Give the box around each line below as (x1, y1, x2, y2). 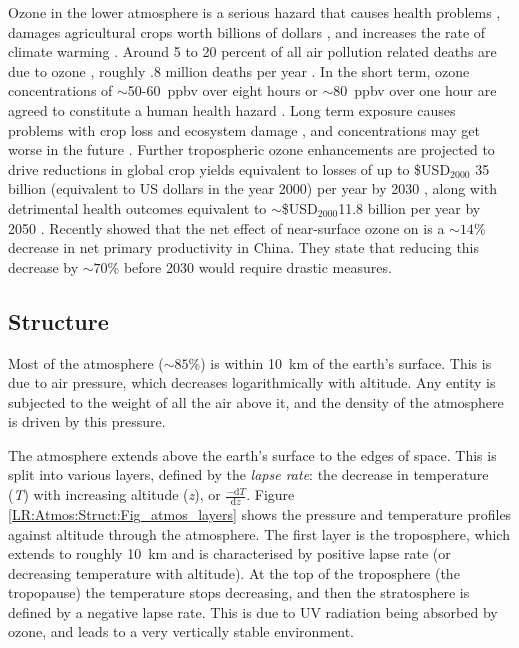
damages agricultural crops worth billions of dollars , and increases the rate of (8, 21, 486, 42)
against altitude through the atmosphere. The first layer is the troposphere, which (8, 523, 510, 544)
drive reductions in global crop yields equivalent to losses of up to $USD (8, 158, 451, 179)
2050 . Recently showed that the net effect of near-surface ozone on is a (8, 217, 445, 238)
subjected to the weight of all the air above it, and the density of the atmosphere (8, 391, 504, 412)
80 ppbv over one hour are (333, 80, 497, 101)
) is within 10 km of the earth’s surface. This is (200, 352, 492, 373)
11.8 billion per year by (338, 197, 481, 218)
